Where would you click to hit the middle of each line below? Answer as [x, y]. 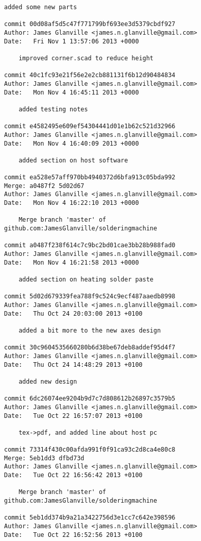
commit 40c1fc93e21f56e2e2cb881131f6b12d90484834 [90, 75]
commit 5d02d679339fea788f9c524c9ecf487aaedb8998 [90, 297]
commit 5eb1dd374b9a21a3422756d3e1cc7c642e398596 [90, 518]
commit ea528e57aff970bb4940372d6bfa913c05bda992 [90, 178]
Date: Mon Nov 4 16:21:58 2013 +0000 [71, 262]
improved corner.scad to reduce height [86, 58]
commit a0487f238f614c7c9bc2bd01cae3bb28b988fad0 [90, 245]
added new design [48, 381]
